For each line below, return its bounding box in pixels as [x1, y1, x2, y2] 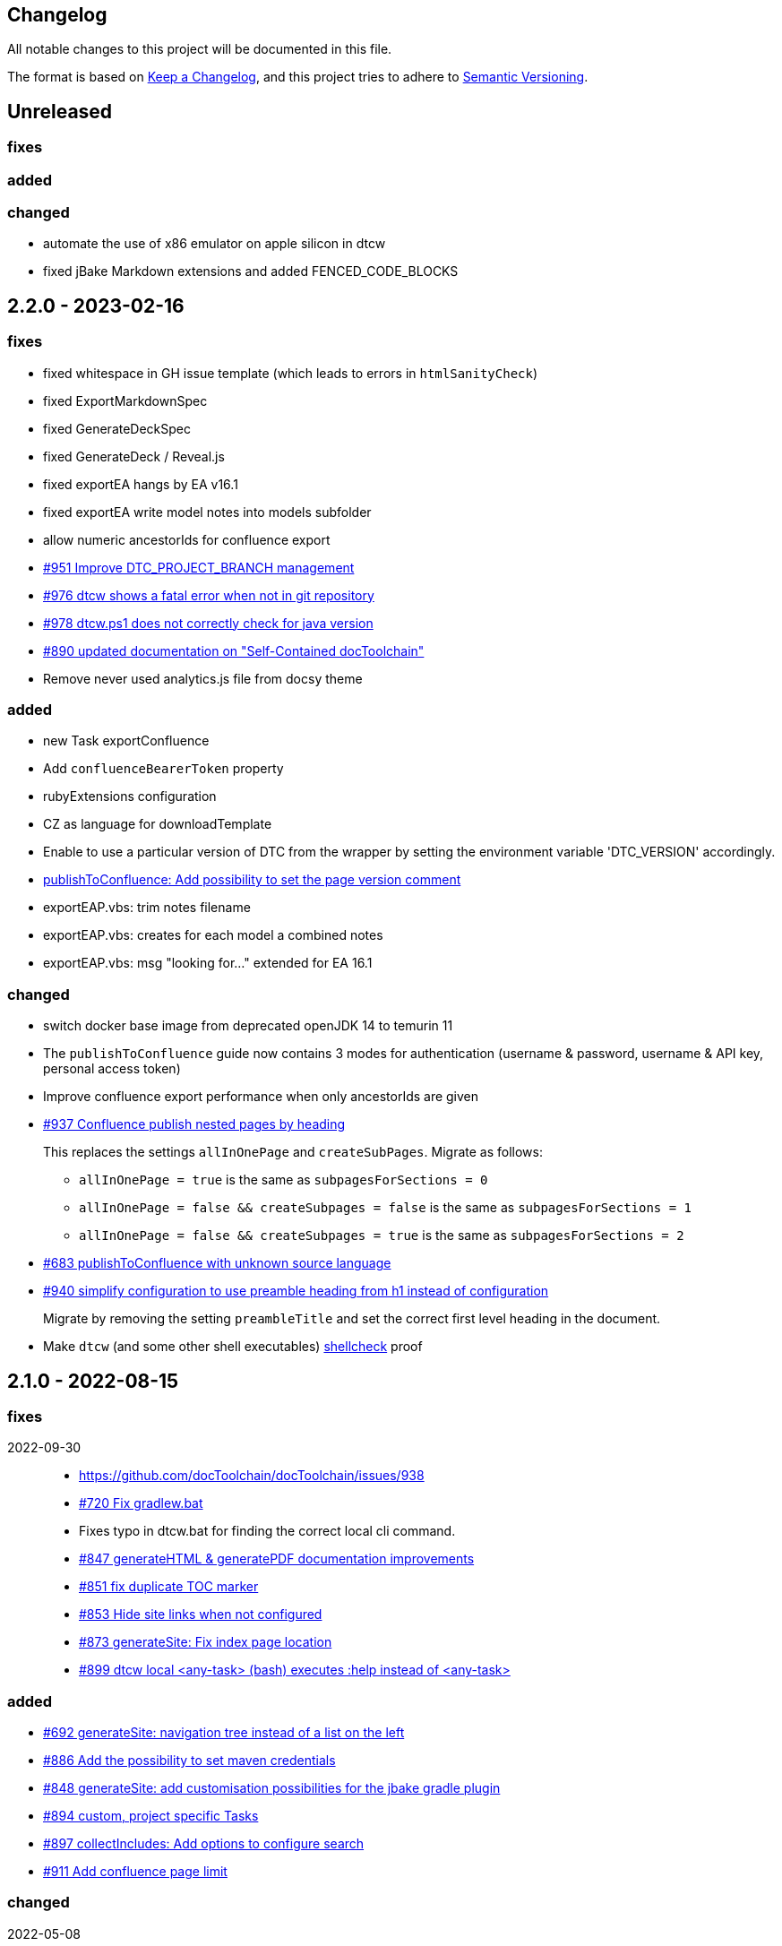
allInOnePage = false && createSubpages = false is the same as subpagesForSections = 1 [79, 1200, 692, 1216]
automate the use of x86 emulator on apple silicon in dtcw [43, 236, 386, 252]
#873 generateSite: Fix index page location [79, 1634, 332, 1650]
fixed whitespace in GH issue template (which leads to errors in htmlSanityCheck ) [43, 365, 538, 381]
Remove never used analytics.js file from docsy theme [43, 670, 363, 686]
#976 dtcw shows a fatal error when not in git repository [43, 587, 374, 603]
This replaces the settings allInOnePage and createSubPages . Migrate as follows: [43, 1144, 543, 1160]
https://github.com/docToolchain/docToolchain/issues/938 [79, 1468, 425, 1484]
